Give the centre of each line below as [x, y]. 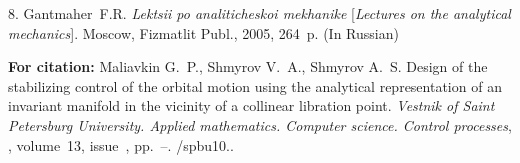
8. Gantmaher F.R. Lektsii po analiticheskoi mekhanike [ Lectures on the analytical [259, 13]
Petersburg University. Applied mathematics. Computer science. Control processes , [260, 124]
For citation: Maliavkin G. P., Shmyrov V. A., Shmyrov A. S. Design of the [248, 66]
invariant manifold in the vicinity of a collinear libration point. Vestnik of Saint [251, 105]
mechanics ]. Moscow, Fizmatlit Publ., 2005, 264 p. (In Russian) [203, 32]
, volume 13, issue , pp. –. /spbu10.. [121, 144]
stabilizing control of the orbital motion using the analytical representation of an [255, 85]
